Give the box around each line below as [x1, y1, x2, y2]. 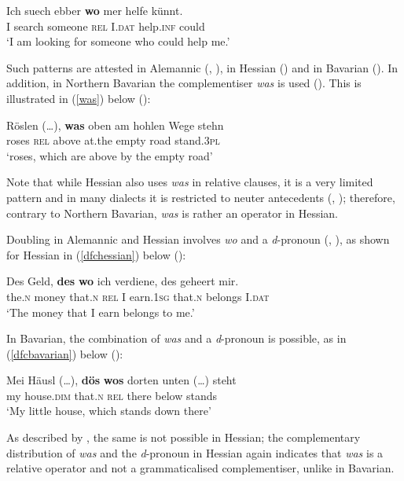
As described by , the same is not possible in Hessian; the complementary [6, 429, 361, 446]
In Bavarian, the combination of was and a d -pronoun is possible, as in [6, 330, 347, 347]
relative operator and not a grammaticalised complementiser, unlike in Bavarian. [6, 460, 395, 476]
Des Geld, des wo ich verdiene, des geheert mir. [6, 273, 239, 289]
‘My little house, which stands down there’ [6, 402, 211, 419]
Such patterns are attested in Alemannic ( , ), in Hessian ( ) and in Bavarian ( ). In [6, 59, 398, 75]
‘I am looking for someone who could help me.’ [6, 33, 230, 50]
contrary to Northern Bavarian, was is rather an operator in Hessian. [6, 204, 338, 221]
